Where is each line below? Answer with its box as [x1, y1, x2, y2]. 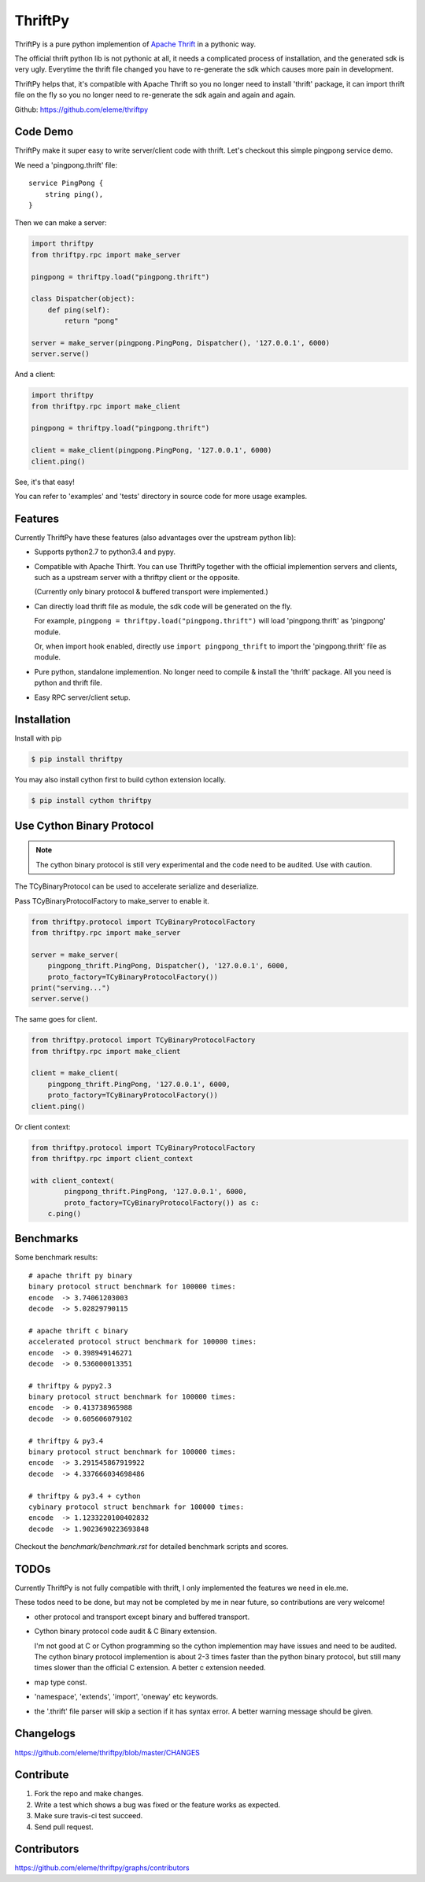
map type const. [34, 1677, 87, 1687]
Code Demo [14, 125, 74, 139]
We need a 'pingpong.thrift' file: [14, 160, 118, 169]
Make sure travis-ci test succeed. [34, 1811, 143, 1821]
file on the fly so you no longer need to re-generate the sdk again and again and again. [14, 91, 296, 100]
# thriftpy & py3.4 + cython [28, 1492, 141, 1500]
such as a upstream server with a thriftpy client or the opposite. [34, 573, 240, 582]
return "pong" [64, 316, 119, 326]
